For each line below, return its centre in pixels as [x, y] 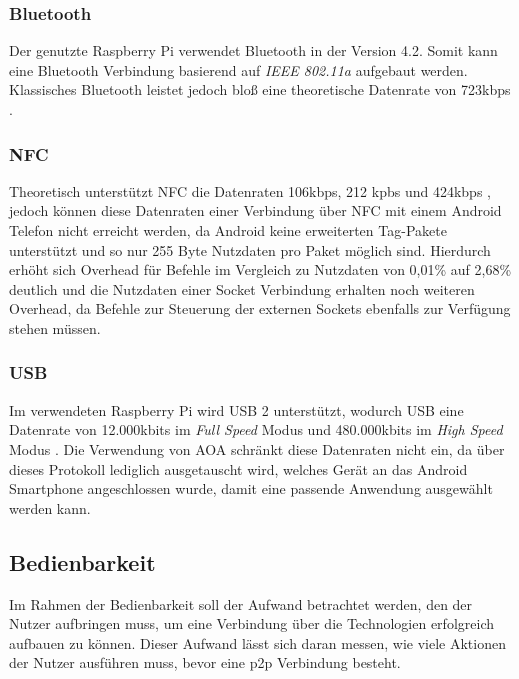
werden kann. [50, 507]
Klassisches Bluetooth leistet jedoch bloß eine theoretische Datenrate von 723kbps [260, 89]
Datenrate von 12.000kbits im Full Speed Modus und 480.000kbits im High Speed [256, 429]
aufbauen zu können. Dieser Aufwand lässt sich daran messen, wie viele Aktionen [257, 642]
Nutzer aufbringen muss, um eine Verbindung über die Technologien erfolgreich [251, 623]
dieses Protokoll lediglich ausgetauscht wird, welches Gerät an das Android [238, 468]
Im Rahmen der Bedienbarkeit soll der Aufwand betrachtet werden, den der [241, 603]
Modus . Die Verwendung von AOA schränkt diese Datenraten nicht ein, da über [257, 448]
